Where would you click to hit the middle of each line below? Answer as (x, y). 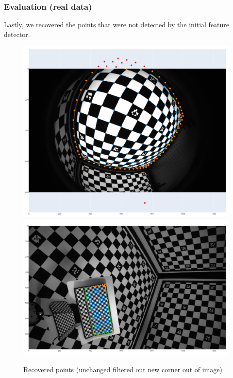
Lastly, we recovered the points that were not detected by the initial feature (117, 25)
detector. (17, 34)
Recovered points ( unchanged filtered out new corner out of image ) (123, 369)
